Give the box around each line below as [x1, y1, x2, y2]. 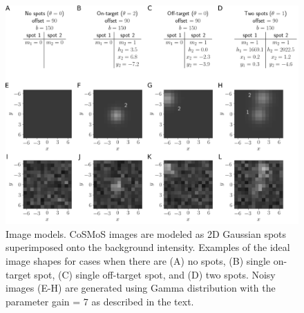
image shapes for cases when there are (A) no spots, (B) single [6, 253, 271, 267]
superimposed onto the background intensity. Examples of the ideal [6, 240, 290, 254]
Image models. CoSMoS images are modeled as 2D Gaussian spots [6, 226, 287, 241]
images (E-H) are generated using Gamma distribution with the [6, 281, 276, 295]
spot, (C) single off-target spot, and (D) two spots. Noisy [34, 267, 276, 281]
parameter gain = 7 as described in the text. [6, 294, 194, 308]
